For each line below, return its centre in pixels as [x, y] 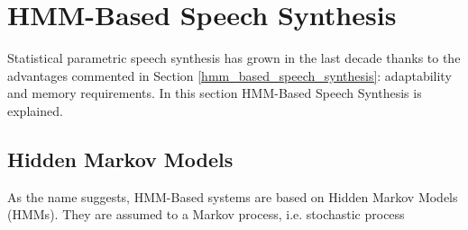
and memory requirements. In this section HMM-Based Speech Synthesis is [215, 93]
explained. [35, 110]
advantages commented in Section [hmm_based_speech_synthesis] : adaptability [229, 75]
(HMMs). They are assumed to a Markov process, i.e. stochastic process [206, 214]
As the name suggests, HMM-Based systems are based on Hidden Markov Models [233, 196]
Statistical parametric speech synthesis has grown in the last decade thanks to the [234, 58]
